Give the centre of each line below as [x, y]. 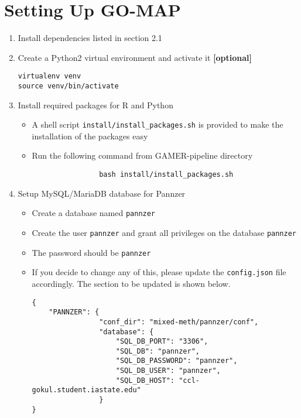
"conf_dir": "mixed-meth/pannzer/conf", [179, 322]
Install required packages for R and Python [95, 104]
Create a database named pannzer [94, 213]
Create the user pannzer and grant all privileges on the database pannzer [164, 232]
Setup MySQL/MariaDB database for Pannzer [102, 193]
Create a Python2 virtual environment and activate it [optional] [135, 57]
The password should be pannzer [91, 252]
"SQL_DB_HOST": [145, 380]
